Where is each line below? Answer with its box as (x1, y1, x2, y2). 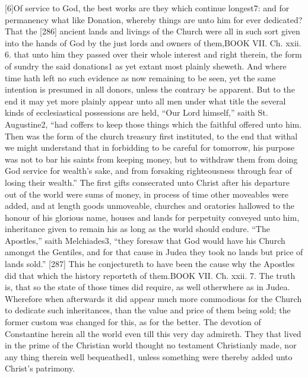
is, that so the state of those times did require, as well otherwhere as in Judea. (5, 281, 290, 293)
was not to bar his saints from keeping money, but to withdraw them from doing (5, 153, 298, 165)
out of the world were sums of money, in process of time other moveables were (5, 188, 289, 200)
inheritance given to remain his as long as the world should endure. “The (5, 223, 270, 235)
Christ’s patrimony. (5, 362, 75, 374)
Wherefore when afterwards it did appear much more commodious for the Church (5, 292, 302, 304)
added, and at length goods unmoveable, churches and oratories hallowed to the (5, 199, 295, 212)
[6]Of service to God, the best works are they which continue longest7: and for (5, 2, 290, 14)
